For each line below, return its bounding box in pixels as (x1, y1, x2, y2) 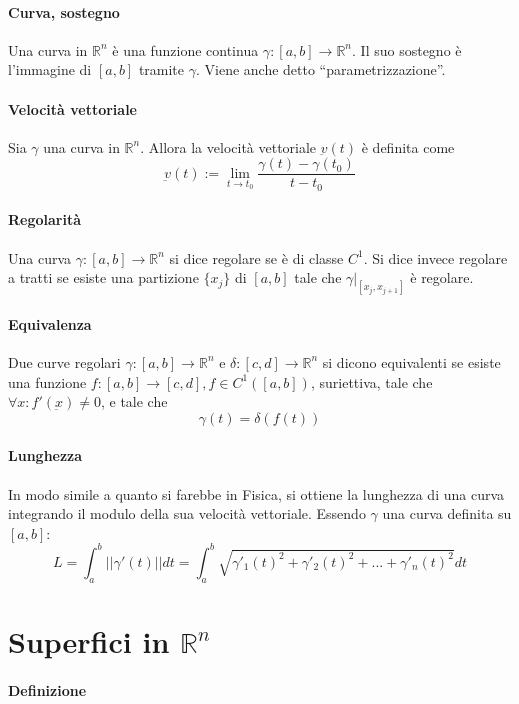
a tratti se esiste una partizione (8, 267, 199, 288)
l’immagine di (8, 59, 92, 80)
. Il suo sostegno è (352, 39, 462, 60)
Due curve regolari (8, 351, 121, 372)
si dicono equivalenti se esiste (322, 351, 501, 372)
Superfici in (8, 620, 170, 661)
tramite (138, 59, 185, 80)
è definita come (361, 136, 455, 157)
